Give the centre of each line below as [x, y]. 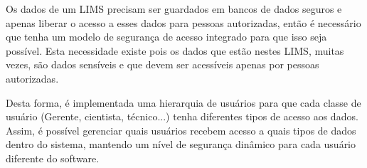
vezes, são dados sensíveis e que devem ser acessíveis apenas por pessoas [163, 64]
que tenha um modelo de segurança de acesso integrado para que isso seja [166, 37]
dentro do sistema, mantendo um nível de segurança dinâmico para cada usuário [181, 144]
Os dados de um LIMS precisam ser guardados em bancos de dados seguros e [174, 9]
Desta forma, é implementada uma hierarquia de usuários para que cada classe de [183, 102]
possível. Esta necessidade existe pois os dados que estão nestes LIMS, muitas [175, 50]
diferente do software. [53, 158]
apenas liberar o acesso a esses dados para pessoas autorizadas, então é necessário [183, 22]
